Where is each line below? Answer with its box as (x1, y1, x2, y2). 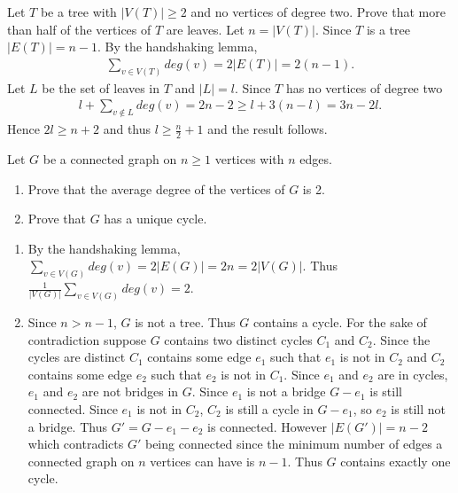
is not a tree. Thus (135, 313, 236, 332)
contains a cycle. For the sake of (252, 313, 427, 332)
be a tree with (40, 3, 117, 20)
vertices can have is (150, 451, 255, 470)
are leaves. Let (166, 20, 245, 38)
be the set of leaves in (42, 78, 160, 97)
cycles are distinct (27, 348, 126, 366)
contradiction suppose (27, 330, 147, 348)
